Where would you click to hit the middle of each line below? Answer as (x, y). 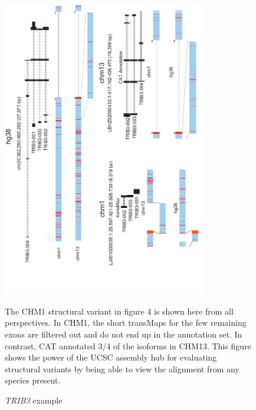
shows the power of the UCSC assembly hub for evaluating (111, 357)
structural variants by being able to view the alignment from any (122, 368)
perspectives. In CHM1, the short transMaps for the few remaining (126, 323)
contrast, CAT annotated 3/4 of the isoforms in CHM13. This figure (128, 345)
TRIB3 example (34, 400)
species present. (33, 380)
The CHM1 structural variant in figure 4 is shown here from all (119, 311)
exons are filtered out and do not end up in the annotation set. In (124, 334)
